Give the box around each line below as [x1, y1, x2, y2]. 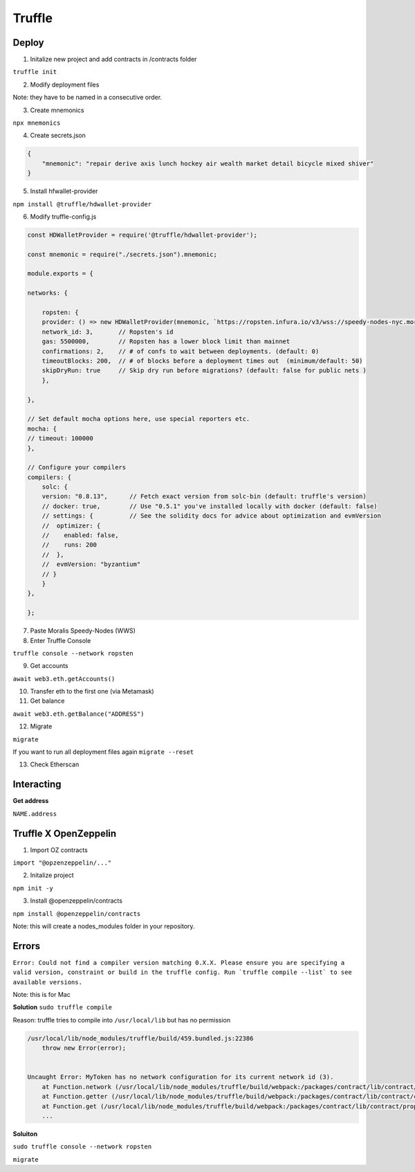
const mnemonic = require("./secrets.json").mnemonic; [27, 250, 217, 258]
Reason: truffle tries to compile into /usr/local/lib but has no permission [12, 1016, 231, 1024]
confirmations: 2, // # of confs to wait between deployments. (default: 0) [41, 347, 320, 355]
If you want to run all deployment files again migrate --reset [12, 748, 194, 756]
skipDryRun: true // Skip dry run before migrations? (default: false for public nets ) [41, 367, 367, 375]
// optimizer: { [41, 521, 101, 530]
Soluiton [12, 1129, 38, 1138]
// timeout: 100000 [27, 435, 93, 442]
